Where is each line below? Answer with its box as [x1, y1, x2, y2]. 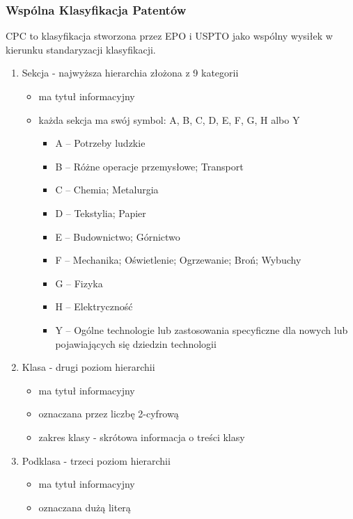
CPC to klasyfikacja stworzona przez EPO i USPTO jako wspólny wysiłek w [6, 29, 333, 43]
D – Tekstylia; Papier [55, 205, 146, 220]
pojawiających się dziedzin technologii [55, 336, 217, 351]
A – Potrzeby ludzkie [55, 136, 146, 150]
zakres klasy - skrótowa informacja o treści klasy [38, 429, 245, 444]
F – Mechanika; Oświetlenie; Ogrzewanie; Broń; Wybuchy [55, 253, 301, 267]
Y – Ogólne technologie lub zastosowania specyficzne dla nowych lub [55, 322, 348, 337]
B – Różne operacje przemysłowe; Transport [55, 159, 244, 173]
